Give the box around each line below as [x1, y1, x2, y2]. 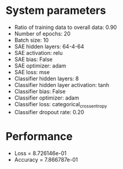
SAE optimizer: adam [14, 62, 67, 69]
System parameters [5, 4, 106, 18]
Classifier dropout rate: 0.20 [14, 108, 85, 115]
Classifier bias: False [14, 88, 66, 95]
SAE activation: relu [14, 49, 63, 56]
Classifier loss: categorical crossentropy [14, 100, 107, 109]
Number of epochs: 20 [14, 30, 71, 37]
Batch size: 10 [14, 36, 49, 43]
